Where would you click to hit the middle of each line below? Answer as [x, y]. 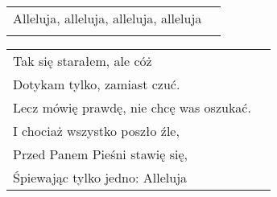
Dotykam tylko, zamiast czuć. [97, 84]
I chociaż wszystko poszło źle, [96, 131]
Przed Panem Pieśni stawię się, [100, 154]
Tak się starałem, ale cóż [83, 61]
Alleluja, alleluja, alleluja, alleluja [107, 18]
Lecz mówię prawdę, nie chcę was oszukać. [132, 107]
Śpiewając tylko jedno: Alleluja [100, 177]
